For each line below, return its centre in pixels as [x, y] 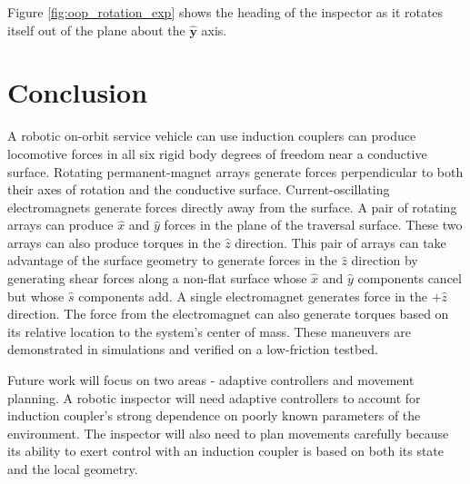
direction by [385, 260]
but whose [36, 296]
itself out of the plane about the [96, 30]
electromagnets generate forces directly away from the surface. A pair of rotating [232, 207]
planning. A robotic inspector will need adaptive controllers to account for [214, 397]
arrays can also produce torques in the [114, 242]
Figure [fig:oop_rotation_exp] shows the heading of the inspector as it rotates [225, 12]
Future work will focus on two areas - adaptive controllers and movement [211, 380]
